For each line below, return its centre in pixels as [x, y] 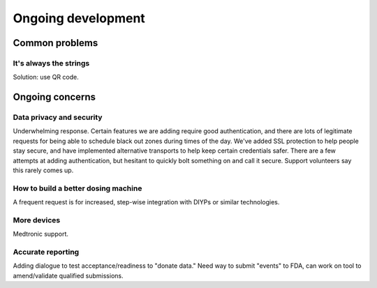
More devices [37, 220]
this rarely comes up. [43, 170]
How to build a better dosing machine [77, 188]
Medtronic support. [41, 234]
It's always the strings [51, 63]
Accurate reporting [46, 252]
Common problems [56, 43]
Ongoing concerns [54, 97]
